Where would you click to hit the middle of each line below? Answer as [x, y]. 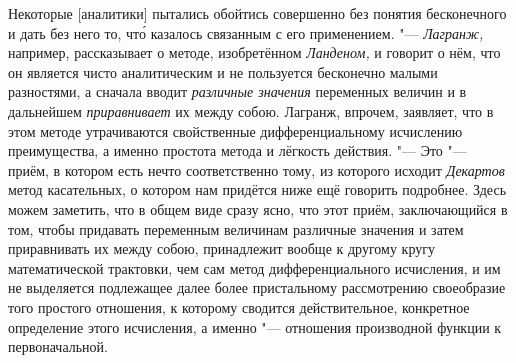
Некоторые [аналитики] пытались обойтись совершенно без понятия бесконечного [257, 13]
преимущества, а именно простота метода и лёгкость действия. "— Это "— [237, 150]
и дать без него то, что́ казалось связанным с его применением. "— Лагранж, [246, 32]
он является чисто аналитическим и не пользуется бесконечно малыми [223, 71]
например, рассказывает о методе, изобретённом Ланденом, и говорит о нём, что [254, 52]
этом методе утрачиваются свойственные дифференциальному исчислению [235, 130]
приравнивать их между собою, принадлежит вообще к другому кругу [221, 248]
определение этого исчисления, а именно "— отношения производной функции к [255, 326]
